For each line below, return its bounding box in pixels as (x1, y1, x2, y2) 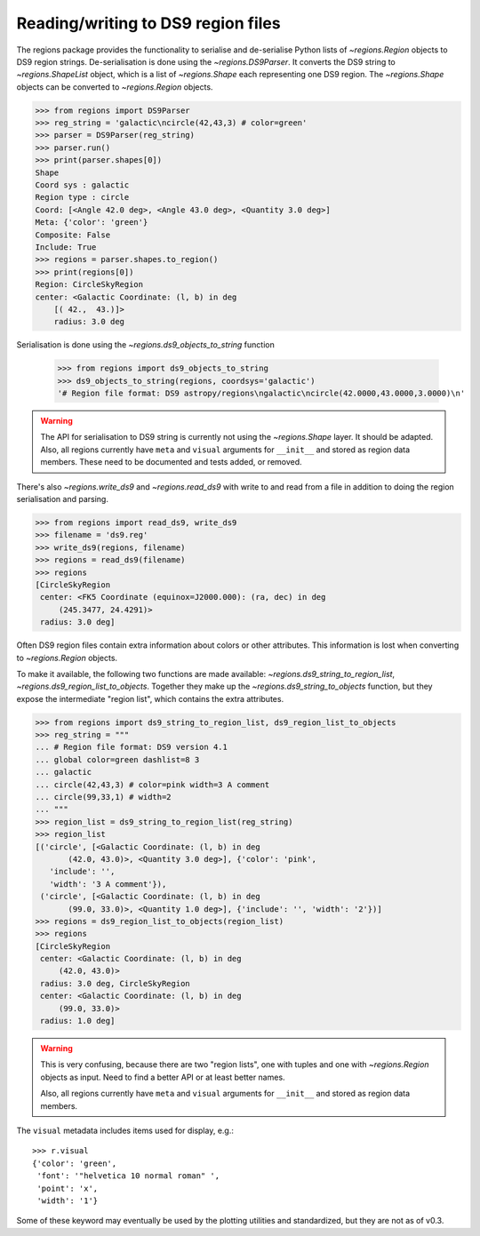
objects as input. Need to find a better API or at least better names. (40, 1072, 285, 1082)
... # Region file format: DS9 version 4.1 (35, 742, 228, 753)
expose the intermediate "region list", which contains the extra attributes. (16, 693, 284, 704)
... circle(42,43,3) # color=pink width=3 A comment (35, 779, 270, 790)
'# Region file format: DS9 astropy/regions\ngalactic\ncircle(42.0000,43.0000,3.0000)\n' (57, 388, 466, 399)
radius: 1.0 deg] (40, 1016, 116, 1026)
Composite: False (35, 229, 111, 240)
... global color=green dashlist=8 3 (35, 754, 200, 764)
